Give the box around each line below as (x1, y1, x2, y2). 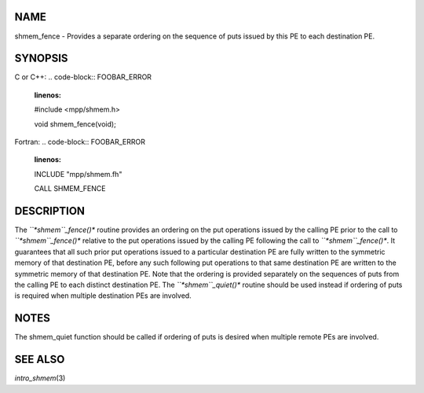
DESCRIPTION (14, 204, 86, 218)
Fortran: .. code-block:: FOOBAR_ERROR (14, 137, 145, 146)
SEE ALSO (14, 353, 65, 366)
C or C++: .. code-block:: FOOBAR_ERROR (14, 72, 152, 82)
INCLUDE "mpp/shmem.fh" (34, 169, 122, 178)
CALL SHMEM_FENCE (34, 184, 106, 193)
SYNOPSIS (14, 52, 68, 65)
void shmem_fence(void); (34, 119, 117, 129)
